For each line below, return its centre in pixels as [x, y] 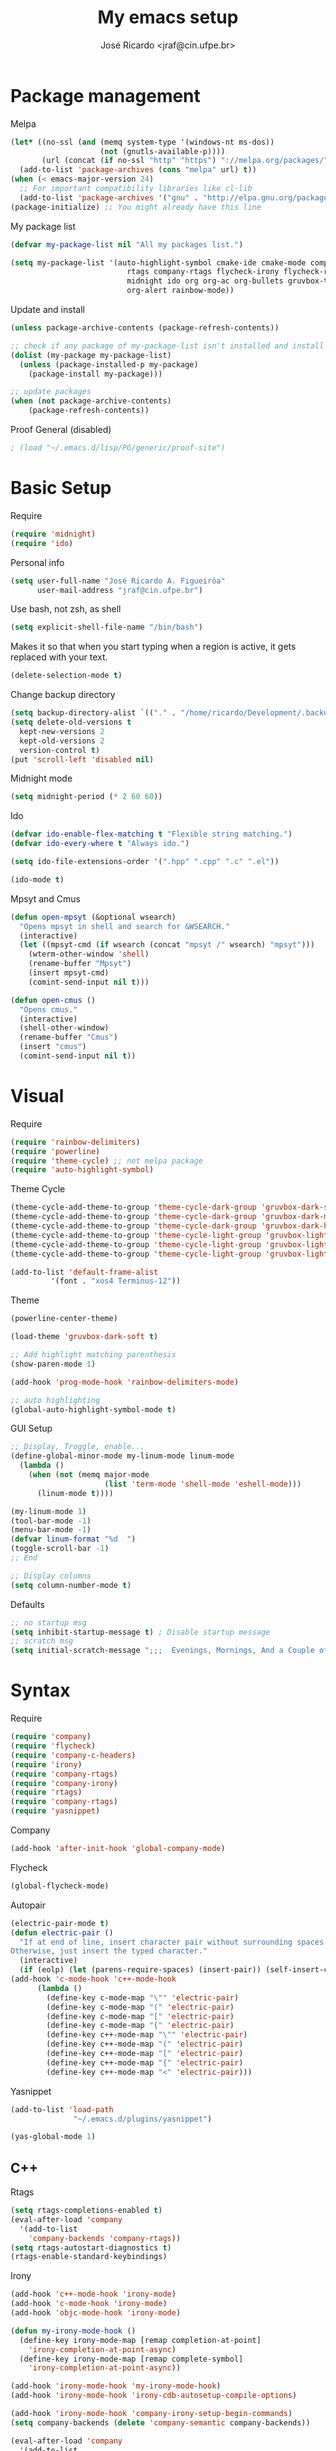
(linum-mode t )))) [75, 1493]
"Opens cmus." [48, 1009]
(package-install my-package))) [95, 374]
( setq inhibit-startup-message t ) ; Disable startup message [140, 1632]
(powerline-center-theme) [64, 1319]
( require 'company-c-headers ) [73, 1755]
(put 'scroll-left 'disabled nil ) [82, 759]
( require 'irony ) [46, 1764]
